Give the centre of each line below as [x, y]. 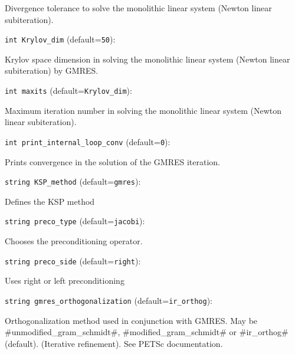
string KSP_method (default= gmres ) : [73, 181]
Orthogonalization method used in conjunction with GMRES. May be [131, 320]
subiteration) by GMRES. [52, 71]
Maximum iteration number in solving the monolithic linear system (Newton [143, 110]
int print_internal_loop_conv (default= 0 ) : [88, 141]
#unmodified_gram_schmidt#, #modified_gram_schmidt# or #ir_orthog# [147, 332]
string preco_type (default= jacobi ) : [75, 221]
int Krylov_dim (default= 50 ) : [60, 39]
